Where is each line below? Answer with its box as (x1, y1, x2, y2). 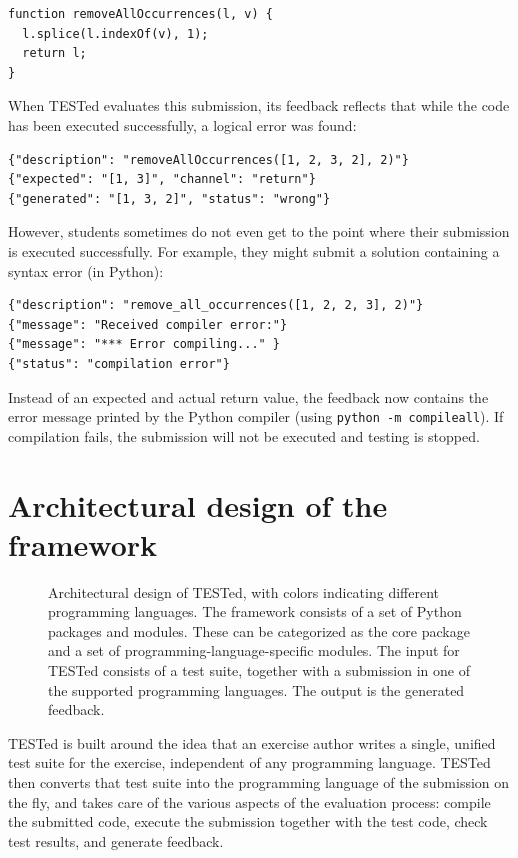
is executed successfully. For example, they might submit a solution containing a (8, 240, 500, 261)
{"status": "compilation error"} (8, 356, 230, 371)
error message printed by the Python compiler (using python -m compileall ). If (8, 406, 504, 427)
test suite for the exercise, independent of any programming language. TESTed (8, 752, 491, 773)
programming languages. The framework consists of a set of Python (48, 601, 462, 622)
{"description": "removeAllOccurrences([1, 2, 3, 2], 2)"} (8, 152, 409, 167)
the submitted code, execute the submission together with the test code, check (8, 811, 488, 832)
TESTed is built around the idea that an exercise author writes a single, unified (8, 732, 496, 753)
